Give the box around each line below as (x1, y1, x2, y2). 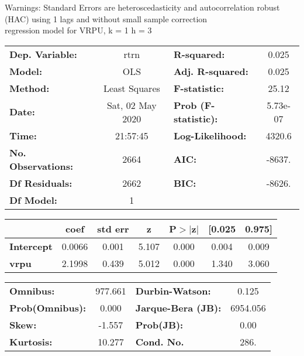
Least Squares (103, 81, 160, 95)
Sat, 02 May (106, 98, 157, 112)
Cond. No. (135, 334, 184, 348)
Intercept (9, 239, 53, 253)
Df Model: (9, 193, 57, 207)
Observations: (9, 159, 74, 173)
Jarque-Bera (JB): (135, 300, 222, 314)
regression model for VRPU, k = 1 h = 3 (5, 24, 152, 36)
